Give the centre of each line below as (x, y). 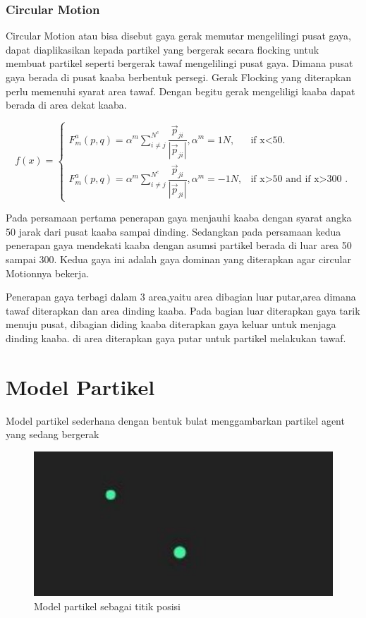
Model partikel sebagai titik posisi (107, 606)
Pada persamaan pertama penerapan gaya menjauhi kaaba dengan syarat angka (179, 218)
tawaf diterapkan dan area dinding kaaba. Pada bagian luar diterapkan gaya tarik (183, 310)
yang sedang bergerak (53, 434)
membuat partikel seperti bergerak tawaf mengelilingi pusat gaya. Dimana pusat (179, 63)
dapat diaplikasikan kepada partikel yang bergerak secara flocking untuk (163, 49)
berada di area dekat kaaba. (66, 105)
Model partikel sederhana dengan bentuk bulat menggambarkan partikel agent (175, 420)
